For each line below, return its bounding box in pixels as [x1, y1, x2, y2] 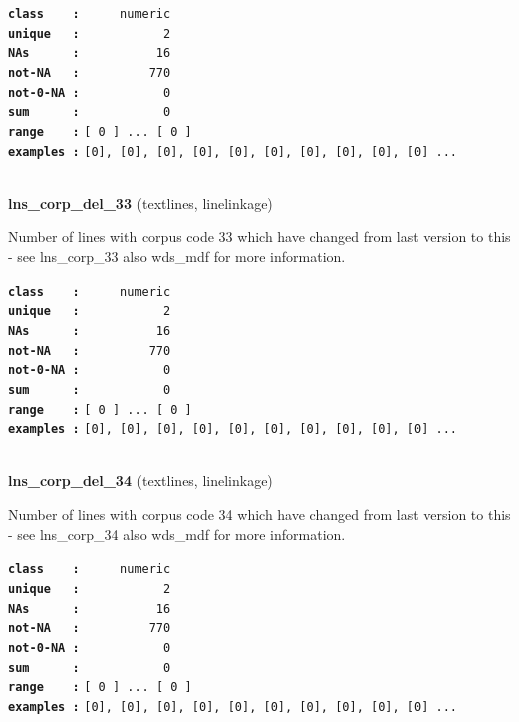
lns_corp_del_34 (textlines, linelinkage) [8, 470, 273, 491]
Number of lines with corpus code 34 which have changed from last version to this [8, 504, 511, 525]
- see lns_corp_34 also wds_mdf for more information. [8, 523, 346, 544]
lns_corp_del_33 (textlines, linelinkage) [8, 192, 273, 213]
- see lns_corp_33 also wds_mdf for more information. [8, 246, 346, 267]
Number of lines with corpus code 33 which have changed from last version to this [8, 226, 511, 247]
